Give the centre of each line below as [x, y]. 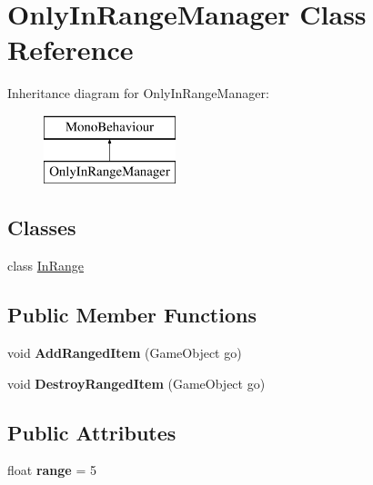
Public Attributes [92, 432]
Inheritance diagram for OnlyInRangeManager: [138, 93]
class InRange [45, 266]
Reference [71, 49]
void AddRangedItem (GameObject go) [125, 353]
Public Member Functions [132, 315]
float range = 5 [52, 470]
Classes [42, 228]
